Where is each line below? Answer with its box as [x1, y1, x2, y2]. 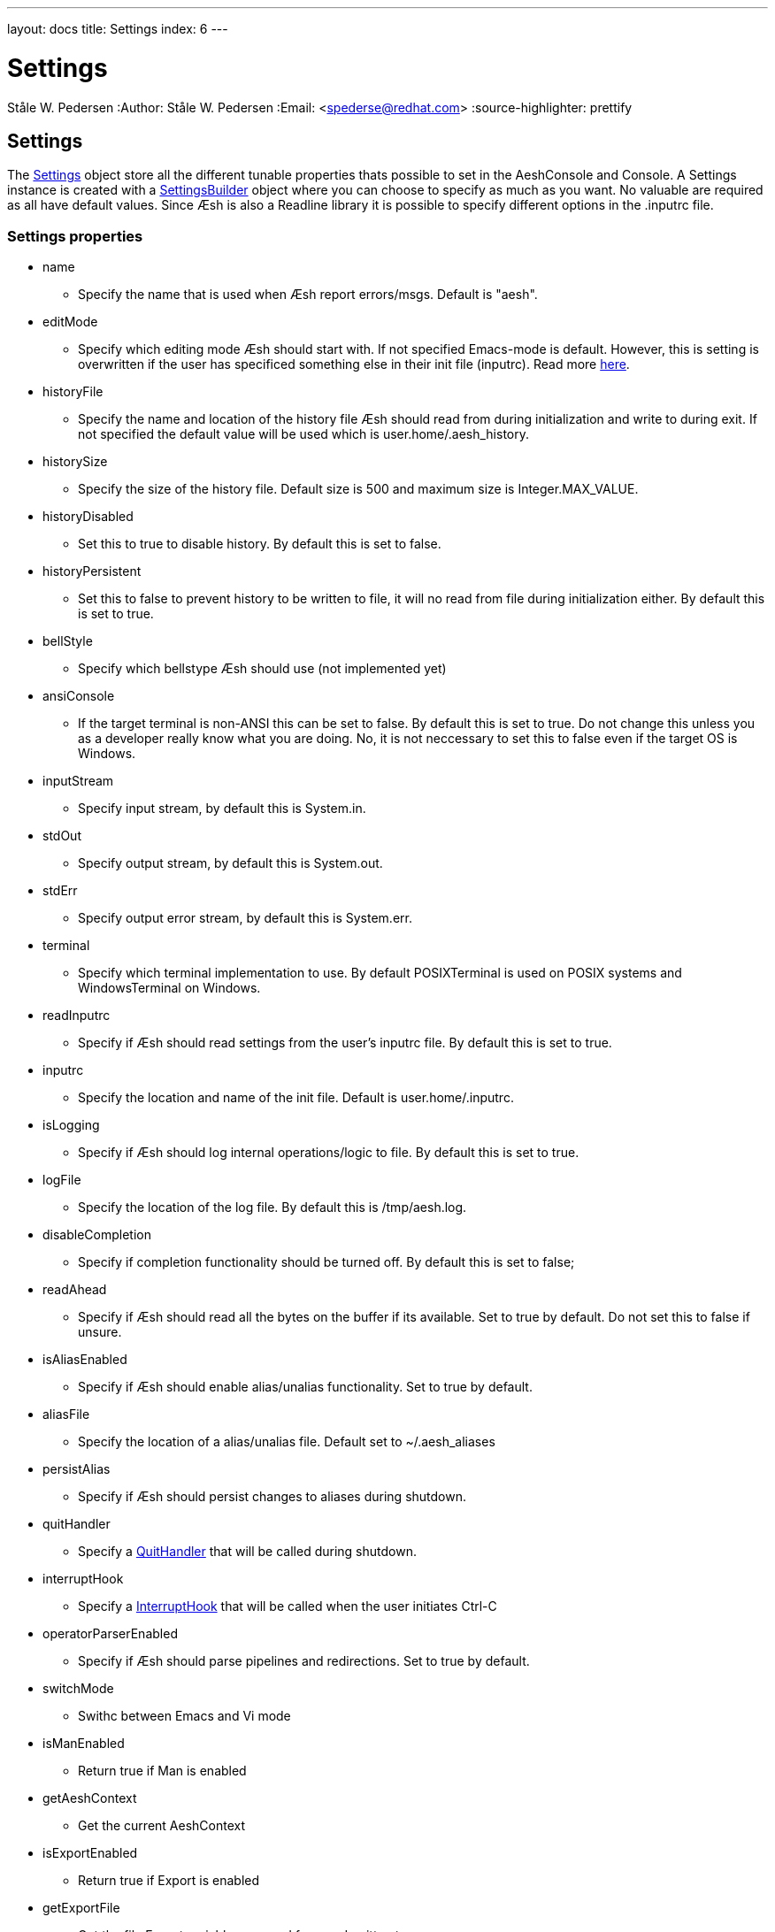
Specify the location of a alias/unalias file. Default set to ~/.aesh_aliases [78, 1434, 495, 1450]
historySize [42, 454, 108, 470]
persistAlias [42, 1461, 111, 1477]
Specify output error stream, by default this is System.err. [78, 910, 412, 926]
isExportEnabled [42, 1845, 138, 1861]
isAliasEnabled [42, 1352, 127, 1368]
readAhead [42, 1282, 107, 1298]
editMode [42, 314, 98, 330]
